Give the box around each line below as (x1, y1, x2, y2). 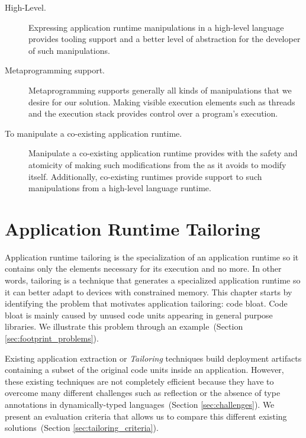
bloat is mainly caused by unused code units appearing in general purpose (5, 308, 273, 321)
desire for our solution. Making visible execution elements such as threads (28, 95, 295, 108)
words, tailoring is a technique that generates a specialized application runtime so (5, 274, 301, 286)
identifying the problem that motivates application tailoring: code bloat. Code (5, 297, 288, 310)
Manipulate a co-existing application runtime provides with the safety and (28, 147, 298, 159)
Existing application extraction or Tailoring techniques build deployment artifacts (5, 352, 302, 364)
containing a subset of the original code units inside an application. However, (5, 363, 284, 376)
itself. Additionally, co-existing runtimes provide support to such (28, 170, 262, 182)
